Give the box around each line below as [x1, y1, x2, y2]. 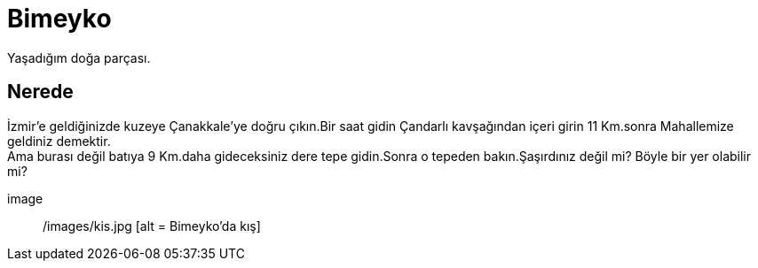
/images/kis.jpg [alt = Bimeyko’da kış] [43, 218, 261, 234]
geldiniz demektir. [7, 133, 111, 149]
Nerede [7, 80, 74, 103]
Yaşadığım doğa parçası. [7, 50, 151, 65]
